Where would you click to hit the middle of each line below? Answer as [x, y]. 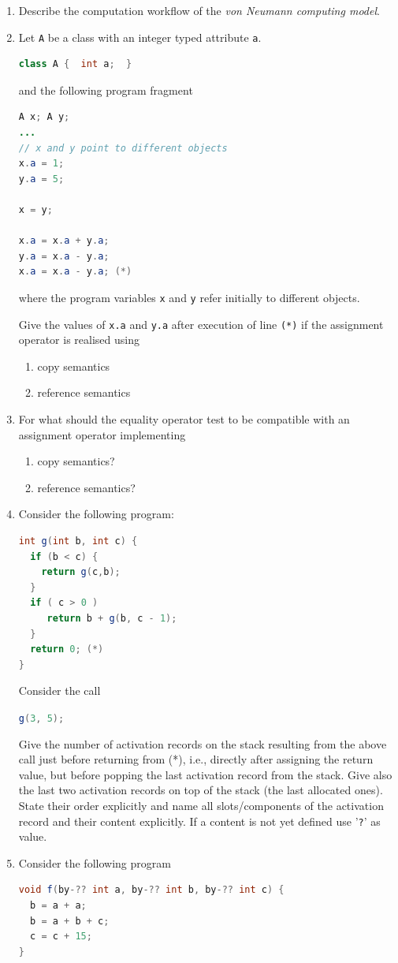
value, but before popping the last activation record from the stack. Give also [205, 774]
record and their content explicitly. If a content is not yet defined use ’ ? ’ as [199, 821]
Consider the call [60, 691]
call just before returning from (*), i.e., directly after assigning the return [196, 759]
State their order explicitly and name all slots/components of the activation [201, 805]
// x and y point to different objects [123, 148]
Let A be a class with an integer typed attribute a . [140, 37]
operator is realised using [79, 340]
